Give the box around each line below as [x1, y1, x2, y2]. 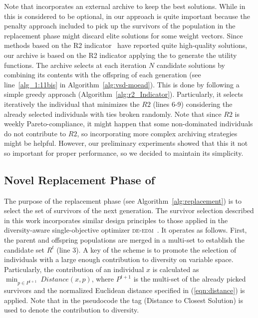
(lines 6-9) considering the [153, 98, 233, 109]
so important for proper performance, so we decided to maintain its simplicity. [4, 147, 244, 158]
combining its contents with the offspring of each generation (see [4, 69, 201, 80]
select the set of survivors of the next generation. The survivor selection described [4, 205, 254, 216]
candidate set [4, 244, 44, 255]
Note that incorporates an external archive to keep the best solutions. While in [4, 1, 246, 11]
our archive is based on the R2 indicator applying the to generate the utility [4, 49, 237, 60]
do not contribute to [4, 128, 66, 138]
